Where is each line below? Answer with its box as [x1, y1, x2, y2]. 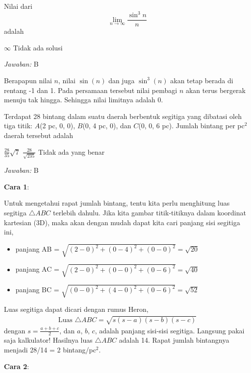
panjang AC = [15, 264, 59, 274]
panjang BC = [15, 284, 59, 295]
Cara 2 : [4, 361, 29, 371]
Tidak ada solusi [13, 42, 63, 52]
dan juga [108, 75, 135, 85]
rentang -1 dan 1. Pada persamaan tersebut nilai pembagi [4, 85, 177, 95]
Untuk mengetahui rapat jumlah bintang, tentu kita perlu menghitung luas [4, 198, 230, 208]
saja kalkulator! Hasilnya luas [4, 335, 93, 345]
